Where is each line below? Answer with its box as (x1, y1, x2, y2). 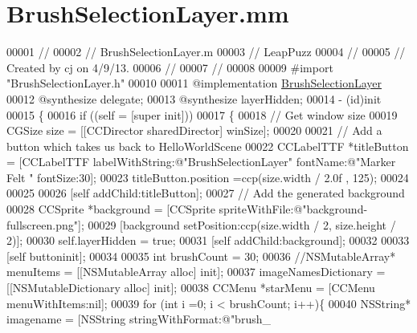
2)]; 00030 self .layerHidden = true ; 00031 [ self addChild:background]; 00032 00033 (6, 232, 410, 249)
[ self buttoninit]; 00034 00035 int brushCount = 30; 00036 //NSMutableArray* (6, 247, 396, 264)
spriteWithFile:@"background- (219, 201, 368, 217)
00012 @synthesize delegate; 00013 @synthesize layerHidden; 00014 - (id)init (6, 90, 382, 107)
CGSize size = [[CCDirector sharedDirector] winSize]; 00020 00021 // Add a (6, 122, 382, 139)
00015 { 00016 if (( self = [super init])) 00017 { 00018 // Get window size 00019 (6, 106, 398, 123)
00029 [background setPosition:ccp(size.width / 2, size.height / (88, 216, 396, 233)
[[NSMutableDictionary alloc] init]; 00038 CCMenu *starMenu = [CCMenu (6, 279, 375, 296)
